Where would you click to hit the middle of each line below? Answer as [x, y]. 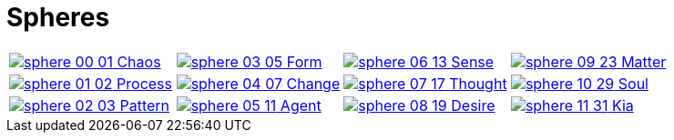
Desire [473, 105]
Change [313, 83]
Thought [478, 83]
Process [145, 83]
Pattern [145, 105]
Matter [644, 61]
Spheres [58, 17]
